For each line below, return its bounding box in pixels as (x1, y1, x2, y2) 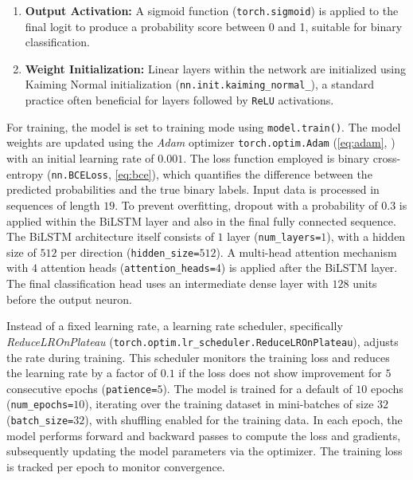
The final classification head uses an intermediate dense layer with (6, 275, 329, 292)
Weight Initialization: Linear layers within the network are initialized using (25, 60, 407, 77)
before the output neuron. (6, 290, 133, 307)
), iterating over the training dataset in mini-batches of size (84, 395, 374, 412)
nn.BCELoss (51, 169, 109, 181)
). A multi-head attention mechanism (216, 243, 397, 260)
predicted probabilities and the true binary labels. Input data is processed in (6, 181, 380, 198)
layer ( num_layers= (227, 228, 321, 245)
